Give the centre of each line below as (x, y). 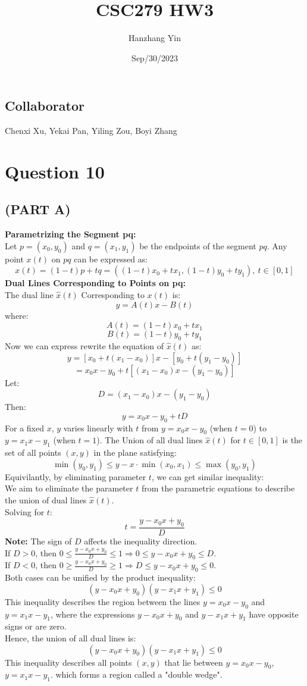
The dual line (29, 295)
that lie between (194, 662)
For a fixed (24, 427)
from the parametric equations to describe (218, 488)
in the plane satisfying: (135, 452)
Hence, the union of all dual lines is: (71, 638)
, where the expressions (93, 614)
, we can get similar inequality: (208, 476)
